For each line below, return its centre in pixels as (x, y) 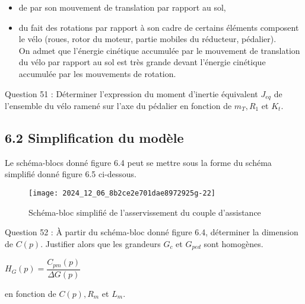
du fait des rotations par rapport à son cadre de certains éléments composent (159, 27)
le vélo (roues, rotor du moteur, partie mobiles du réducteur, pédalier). (147, 39)
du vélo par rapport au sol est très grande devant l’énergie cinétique (142, 62)
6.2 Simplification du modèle (94, 137)
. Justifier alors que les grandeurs (101, 243)
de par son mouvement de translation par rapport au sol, (122, 7)
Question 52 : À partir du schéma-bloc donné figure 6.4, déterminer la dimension (152, 232)
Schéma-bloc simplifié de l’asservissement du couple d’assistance (145, 212)
